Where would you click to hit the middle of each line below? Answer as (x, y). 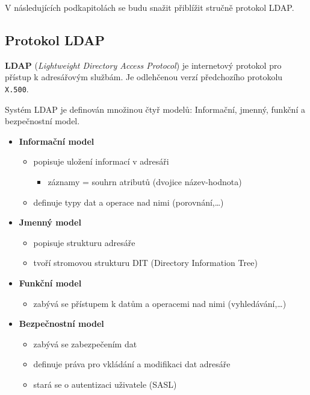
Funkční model (50, 283)
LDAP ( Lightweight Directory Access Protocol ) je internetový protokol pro (143, 65)
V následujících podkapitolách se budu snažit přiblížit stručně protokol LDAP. (150, 7)
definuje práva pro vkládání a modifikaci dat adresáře (132, 364)
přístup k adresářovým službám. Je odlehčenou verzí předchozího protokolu (144, 77)
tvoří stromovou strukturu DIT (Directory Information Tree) (145, 263)
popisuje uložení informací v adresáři (101, 161)
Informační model (57, 141)
